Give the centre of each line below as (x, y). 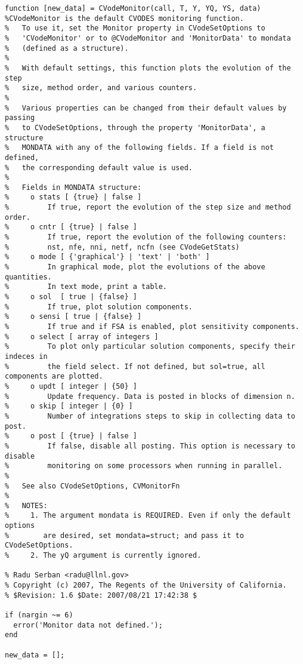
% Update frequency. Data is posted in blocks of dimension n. (150, 396)
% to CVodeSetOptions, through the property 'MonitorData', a (135, 127)
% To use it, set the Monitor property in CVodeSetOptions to (135, 28)
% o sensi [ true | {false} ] (73, 317)
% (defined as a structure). (67, 48)
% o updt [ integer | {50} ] (71, 386)
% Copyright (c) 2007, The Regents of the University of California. (146, 585)
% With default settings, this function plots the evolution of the (148, 68)
